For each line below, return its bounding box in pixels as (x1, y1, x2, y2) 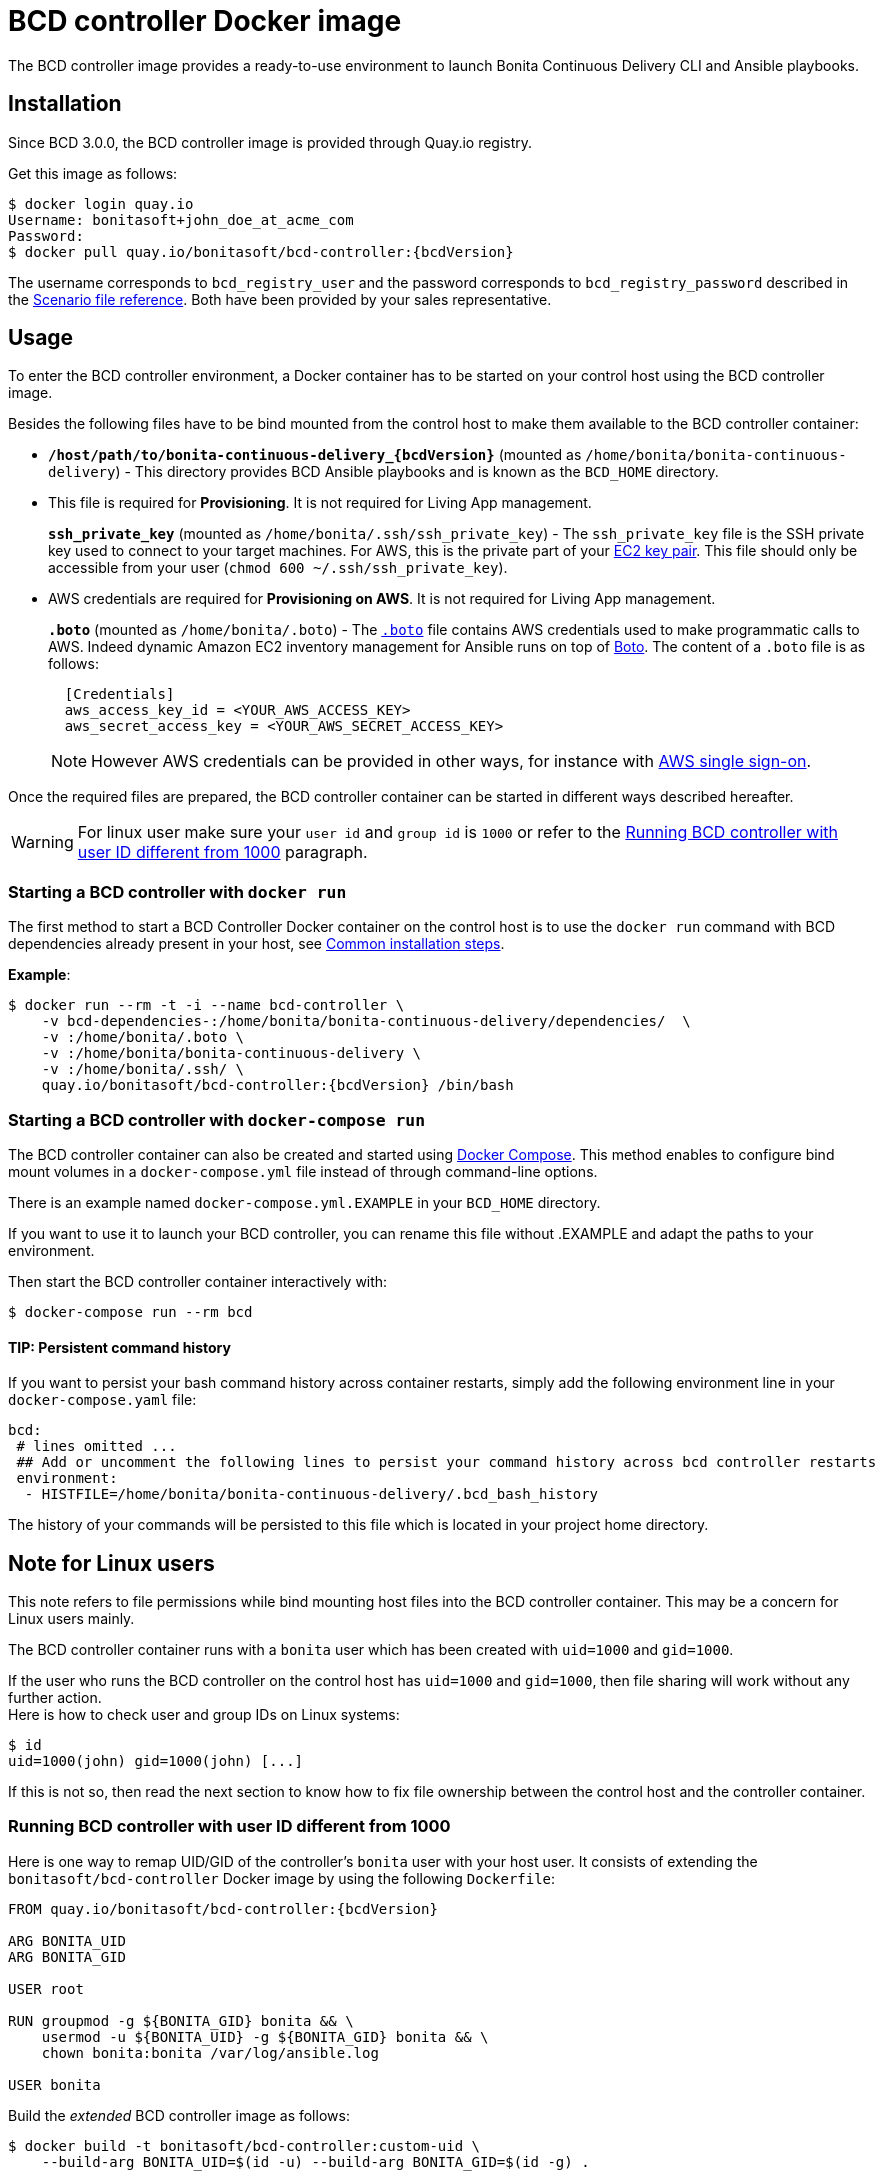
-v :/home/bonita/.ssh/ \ (41, 1061, 245, 1078)
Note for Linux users (8, 1550, 215, 1576)
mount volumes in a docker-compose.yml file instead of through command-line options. (8, 1162, 598, 1180)
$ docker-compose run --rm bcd (8, 1303, 253, 1320)
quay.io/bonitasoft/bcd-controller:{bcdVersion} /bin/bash (41, 1077, 514, 1094)
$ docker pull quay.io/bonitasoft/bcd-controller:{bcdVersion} (8, 243, 514, 260)
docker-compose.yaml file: (8, 1391, 197, 1409)
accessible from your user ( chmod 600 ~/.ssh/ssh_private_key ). (48, 559, 508, 577)
